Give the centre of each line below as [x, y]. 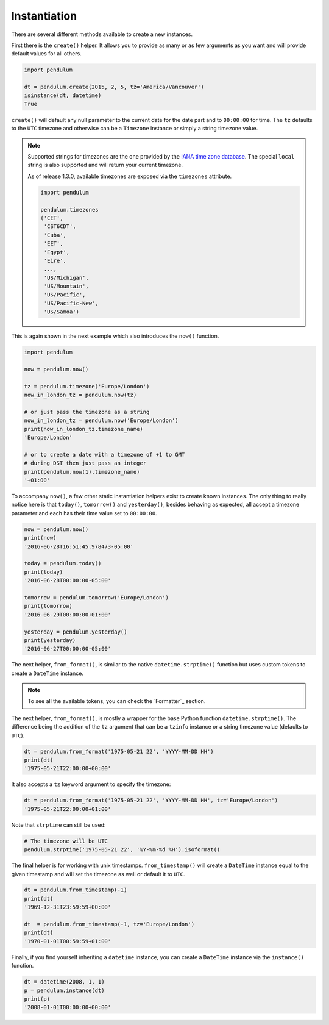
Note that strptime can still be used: [58, 825]
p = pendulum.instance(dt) [64, 990]
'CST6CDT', [60, 227]
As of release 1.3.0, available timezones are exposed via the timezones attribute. [130, 176]
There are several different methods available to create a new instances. [102, 34]
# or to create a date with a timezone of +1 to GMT [104, 455]
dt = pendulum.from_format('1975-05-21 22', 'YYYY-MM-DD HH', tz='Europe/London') [151, 801]
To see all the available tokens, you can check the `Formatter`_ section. [117, 701]
